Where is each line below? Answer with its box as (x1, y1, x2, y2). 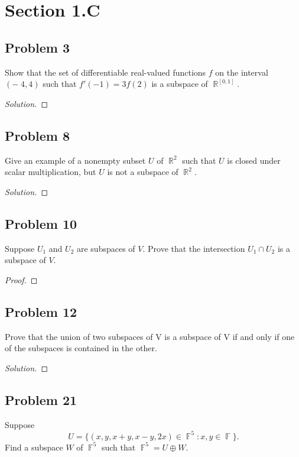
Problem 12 (5, 302, 77, 320)
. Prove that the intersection (142, 242, 245, 254)
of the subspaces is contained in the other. (5, 342, 157, 354)
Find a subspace (5, 440, 63, 453)
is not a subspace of (107, 166, 178, 178)
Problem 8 (5, 126, 70, 144)
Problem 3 (5, 38, 70, 56)
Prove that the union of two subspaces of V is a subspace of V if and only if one (5, 330, 295, 342)
